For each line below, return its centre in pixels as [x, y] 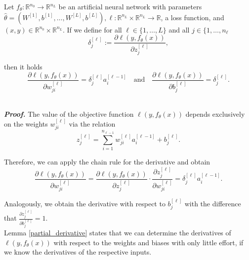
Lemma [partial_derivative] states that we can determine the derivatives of [118, 232]
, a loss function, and [192, 17]
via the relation [92, 124]
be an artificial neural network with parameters [130, 6]
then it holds [23, 67]
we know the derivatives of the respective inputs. [78, 252]
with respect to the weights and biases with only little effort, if [148, 242]
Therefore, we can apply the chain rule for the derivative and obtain [107, 162]
